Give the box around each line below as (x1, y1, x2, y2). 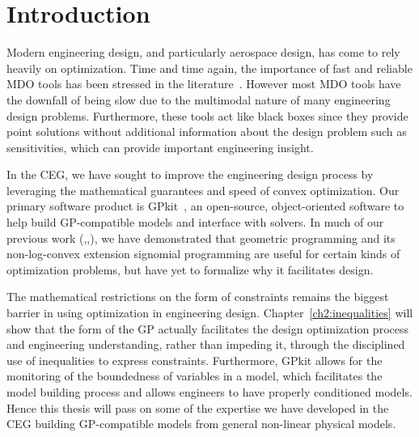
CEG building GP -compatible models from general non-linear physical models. (6, 415, 396, 432)
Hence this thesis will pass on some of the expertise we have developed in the (6, 399, 389, 416)
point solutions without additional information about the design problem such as (6, 123, 407, 140)
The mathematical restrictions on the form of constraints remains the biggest (6, 288, 389, 305)
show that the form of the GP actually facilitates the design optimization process (6, 320, 408, 337)
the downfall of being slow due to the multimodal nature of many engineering (6, 91, 391, 108)
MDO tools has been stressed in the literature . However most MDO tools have (6, 75, 401, 92)
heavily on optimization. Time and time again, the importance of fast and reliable (6, 59, 413, 76)
